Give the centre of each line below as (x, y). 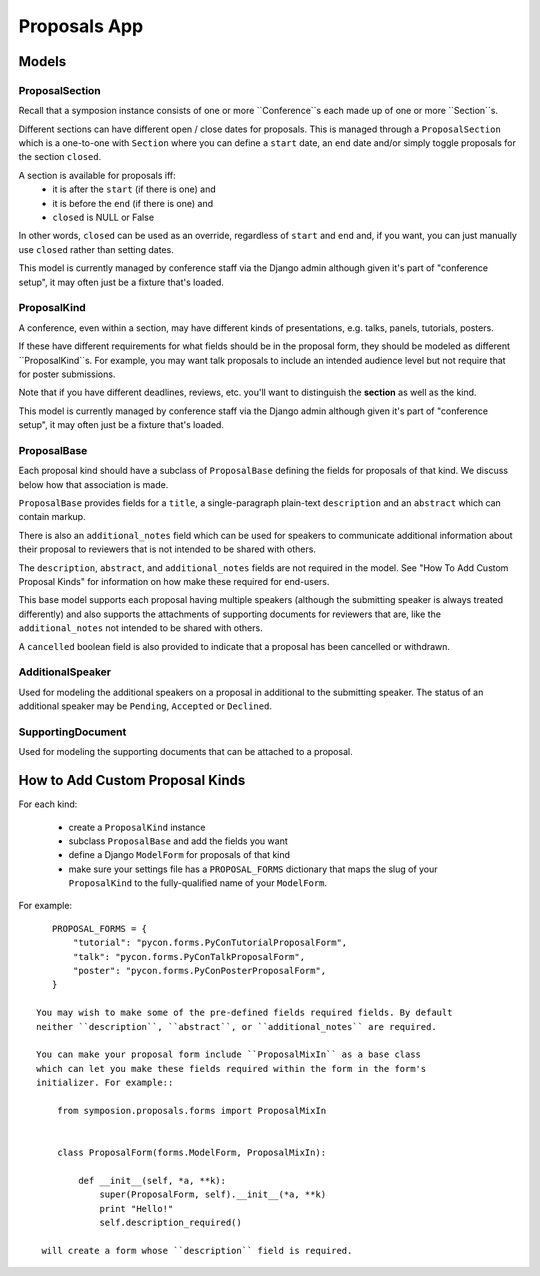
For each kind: (48, 804)
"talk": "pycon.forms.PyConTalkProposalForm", (189, 956)
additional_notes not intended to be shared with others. (141, 628)
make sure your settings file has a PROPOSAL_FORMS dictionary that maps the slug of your (253, 869)
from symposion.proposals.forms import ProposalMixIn (191, 1110)
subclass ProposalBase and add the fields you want (178, 841)
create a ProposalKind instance (137, 827)
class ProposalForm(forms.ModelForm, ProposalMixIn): (191, 1153)
